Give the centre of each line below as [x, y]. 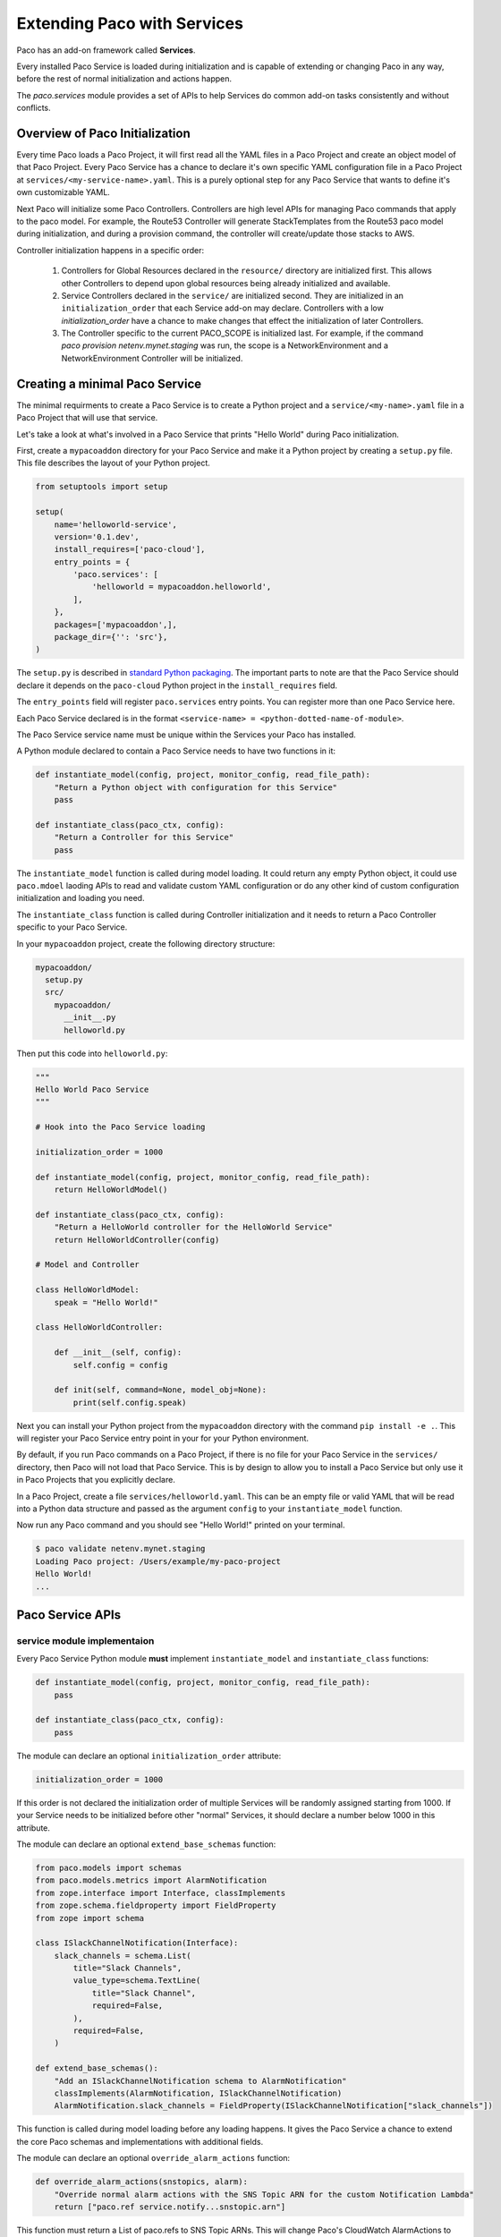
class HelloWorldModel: [88, 1290]
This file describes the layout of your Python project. [113, 463]
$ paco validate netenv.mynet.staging [120, 1549]
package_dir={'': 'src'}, [111, 637]
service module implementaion [85, 1640]
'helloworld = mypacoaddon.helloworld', [182, 587]
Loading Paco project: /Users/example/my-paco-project [158, 1561]
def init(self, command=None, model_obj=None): [161, 1390]
